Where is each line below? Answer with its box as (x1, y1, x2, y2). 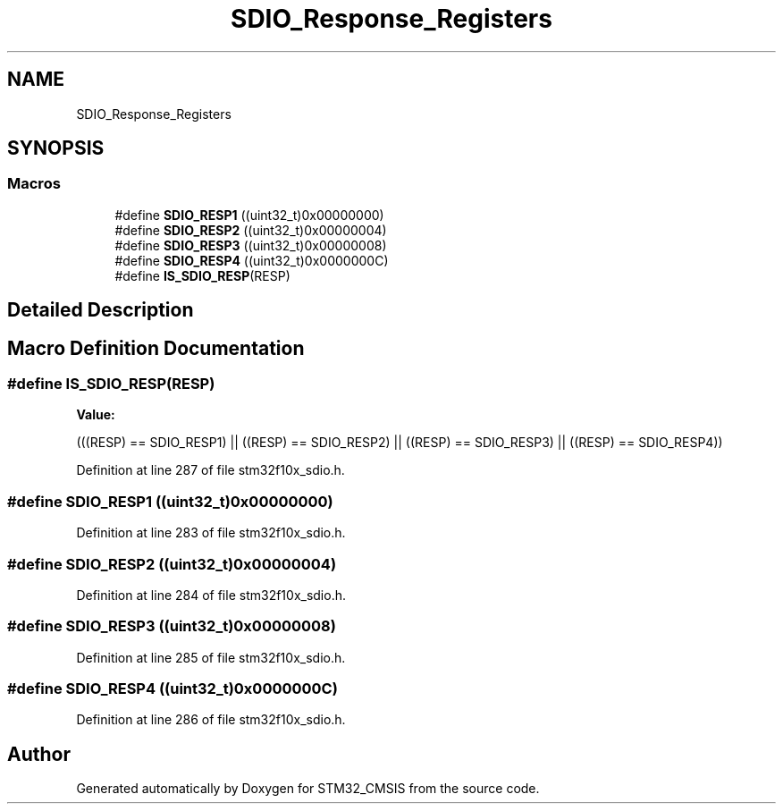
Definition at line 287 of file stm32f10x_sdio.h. (76, 462, 345, 478)
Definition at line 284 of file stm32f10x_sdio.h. (76, 587, 346, 603)
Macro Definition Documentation (7, 336, 305, 359)
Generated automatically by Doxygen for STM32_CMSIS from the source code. (76, 781, 540, 797)
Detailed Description (7, 299, 194, 322)
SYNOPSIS (7, 137, 105, 160)
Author (7, 742, 71, 765)
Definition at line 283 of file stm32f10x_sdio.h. (76, 525, 346, 541)
